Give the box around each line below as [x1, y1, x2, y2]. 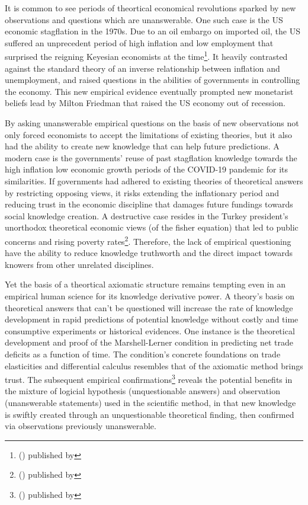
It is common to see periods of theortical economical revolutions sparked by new [5, 2, 296, 14]
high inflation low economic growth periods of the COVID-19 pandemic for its [5, 163, 288, 175]
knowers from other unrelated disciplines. [5, 258, 154, 270]
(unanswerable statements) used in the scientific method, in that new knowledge [5, 396, 296, 408]
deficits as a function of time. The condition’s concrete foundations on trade [5, 347, 281, 360]
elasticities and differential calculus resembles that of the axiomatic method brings [5, 359, 303, 372]
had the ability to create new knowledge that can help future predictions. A [5, 140, 280, 152]
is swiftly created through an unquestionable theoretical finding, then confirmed [5, 408, 294, 420]
